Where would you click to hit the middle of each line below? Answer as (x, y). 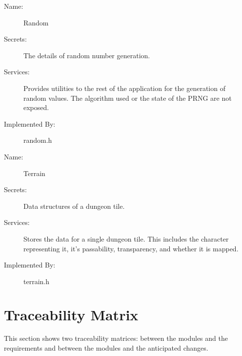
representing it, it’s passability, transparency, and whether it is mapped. (131, 248)
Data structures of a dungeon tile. (74, 206)
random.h (38, 140)
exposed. (36, 107)
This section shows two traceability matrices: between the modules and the (116, 338)
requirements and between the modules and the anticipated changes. (106, 348)
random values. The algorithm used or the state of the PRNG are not (128, 98)
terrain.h (36, 281)
